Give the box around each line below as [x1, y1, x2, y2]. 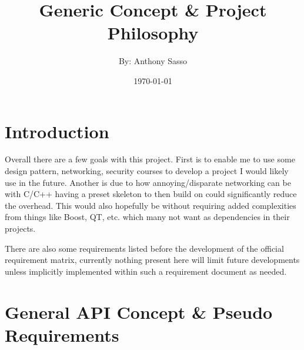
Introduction [5, 119, 109, 143]
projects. [5, 222, 36, 234]
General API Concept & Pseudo [5, 299, 273, 324]
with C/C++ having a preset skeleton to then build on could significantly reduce [5, 188, 297, 200]
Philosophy [107, 21, 199, 45]
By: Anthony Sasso [118, 55, 188, 67]
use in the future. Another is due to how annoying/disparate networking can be [5, 176, 291, 188]
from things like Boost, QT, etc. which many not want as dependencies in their [5, 211, 290, 223]
